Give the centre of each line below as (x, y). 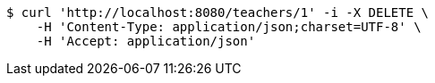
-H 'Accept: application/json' (146, 41)
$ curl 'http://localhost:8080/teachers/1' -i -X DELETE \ (218, 12)
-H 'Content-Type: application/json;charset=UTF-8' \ (229, 27)
